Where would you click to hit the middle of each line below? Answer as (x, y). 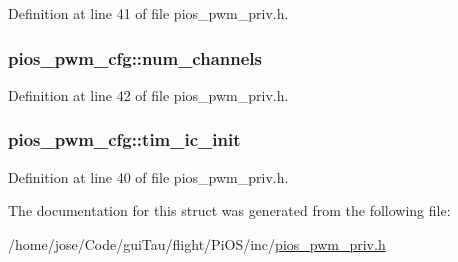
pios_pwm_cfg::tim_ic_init (124, 139)
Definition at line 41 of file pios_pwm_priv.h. (148, 13)
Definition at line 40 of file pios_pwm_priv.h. (148, 176)
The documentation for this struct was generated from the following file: (229, 210)
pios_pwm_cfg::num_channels (135, 57)
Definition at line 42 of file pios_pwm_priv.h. (148, 94)
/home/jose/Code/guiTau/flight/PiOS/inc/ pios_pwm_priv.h (197, 243)
